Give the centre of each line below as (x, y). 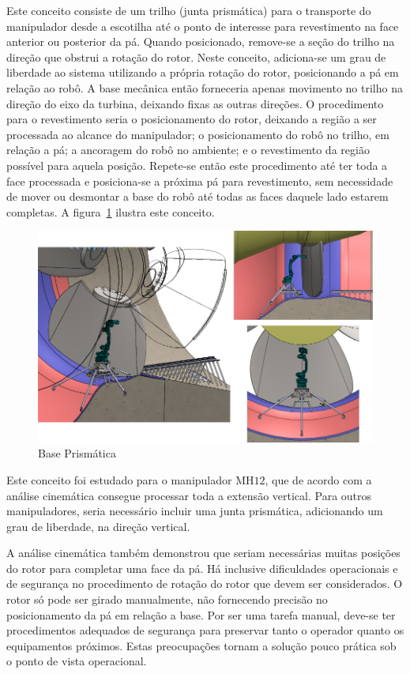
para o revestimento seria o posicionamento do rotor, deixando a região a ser (192, 119)
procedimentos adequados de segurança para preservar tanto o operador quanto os (205, 630)
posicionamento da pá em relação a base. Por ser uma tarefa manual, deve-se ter (201, 614)
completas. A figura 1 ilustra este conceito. (111, 211)
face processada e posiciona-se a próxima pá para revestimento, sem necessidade (200, 181)
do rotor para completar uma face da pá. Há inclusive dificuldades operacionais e (202, 568)
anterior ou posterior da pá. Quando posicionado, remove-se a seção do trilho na (201, 41)
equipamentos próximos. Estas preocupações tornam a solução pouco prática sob (201, 645)
